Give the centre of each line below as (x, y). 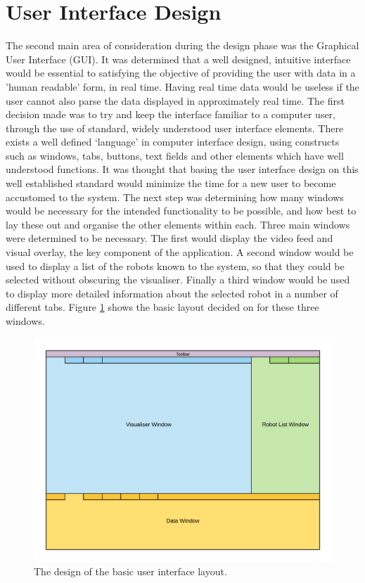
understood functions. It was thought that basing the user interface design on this (182, 169)
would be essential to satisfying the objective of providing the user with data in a (181, 73)
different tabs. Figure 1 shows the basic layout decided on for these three (162, 307)
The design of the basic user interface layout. (130, 571)
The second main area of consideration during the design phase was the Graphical (182, 45)
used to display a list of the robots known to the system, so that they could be (175, 265)
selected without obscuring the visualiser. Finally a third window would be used (178, 280)
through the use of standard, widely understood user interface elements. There (175, 128)
